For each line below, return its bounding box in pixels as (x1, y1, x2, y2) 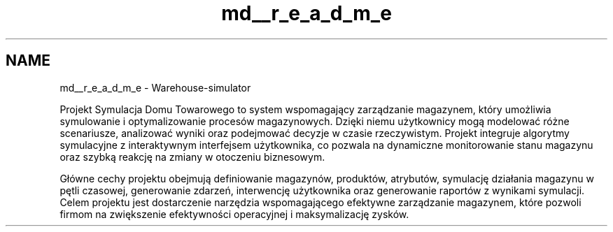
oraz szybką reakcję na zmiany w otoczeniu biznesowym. (59, 150, 325, 163)
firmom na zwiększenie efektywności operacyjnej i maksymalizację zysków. (59, 208, 409, 220)
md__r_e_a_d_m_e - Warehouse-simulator (59, 81, 251, 94)
